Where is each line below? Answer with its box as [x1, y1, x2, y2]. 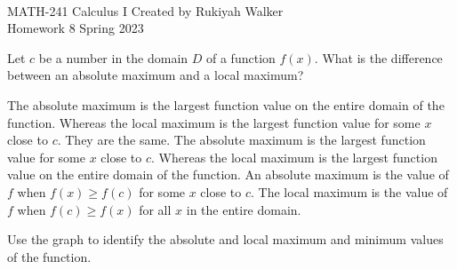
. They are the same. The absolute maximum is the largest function [57, 131, 426, 149]
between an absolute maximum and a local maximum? [7, 66, 304, 84]
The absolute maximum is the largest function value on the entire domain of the [7, 95, 445, 114]
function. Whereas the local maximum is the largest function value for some [7, 113, 421, 131]
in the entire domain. [186, 200, 301, 218]
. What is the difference [314, 48, 443, 67]
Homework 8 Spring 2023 [7, 19, 144, 37]
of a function [206, 48, 276, 67]
